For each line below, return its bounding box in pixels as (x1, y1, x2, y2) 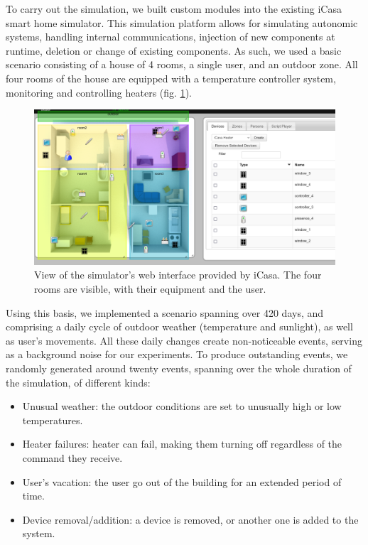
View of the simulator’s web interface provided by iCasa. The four (34, 267, 322, 282)
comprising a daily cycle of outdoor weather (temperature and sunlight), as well (6, 319, 353, 334)
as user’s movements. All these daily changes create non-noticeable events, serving (6, 333, 362, 347)
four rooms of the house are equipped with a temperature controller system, (6, 70, 336, 85)
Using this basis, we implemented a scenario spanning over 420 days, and (6, 305, 324, 320)
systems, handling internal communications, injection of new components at (6, 29, 335, 44)
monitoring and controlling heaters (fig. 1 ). (6, 85, 192, 99)
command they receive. (22, 450, 123, 465)
